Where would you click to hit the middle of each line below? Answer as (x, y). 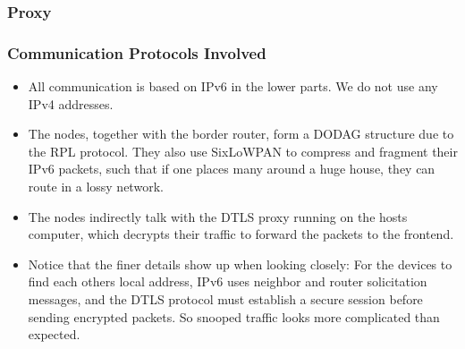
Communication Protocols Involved (137, 52)
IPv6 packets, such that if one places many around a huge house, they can (232, 169)
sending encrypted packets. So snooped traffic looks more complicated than (234, 316)
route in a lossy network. (96, 187)
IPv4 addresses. (71, 103)
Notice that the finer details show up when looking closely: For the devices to (240, 264)
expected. (54, 334)
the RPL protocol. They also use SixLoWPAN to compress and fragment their (243, 151)
